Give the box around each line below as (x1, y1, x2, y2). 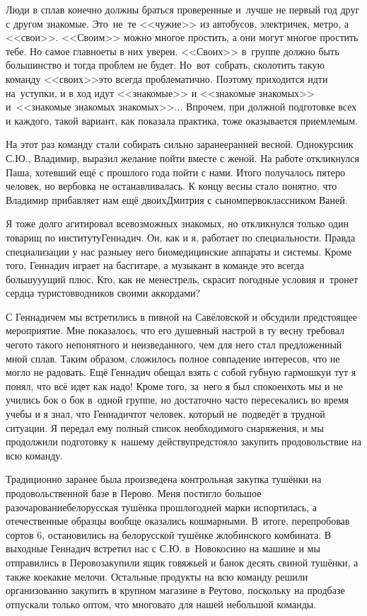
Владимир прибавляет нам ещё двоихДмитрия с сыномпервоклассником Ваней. (6, 192, 348, 207)
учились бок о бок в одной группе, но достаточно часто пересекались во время (6, 392, 349, 407)
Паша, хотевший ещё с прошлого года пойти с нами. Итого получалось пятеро (6, 164, 345, 179)
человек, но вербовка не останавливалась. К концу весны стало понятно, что (6, 178, 337, 193)
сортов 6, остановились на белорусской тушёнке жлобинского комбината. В (6, 527, 332, 542)
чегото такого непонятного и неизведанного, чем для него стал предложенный (6, 337, 342, 352)
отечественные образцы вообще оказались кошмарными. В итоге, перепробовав (6, 513, 350, 528)
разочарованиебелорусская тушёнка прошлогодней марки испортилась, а (6, 499, 317, 514)
